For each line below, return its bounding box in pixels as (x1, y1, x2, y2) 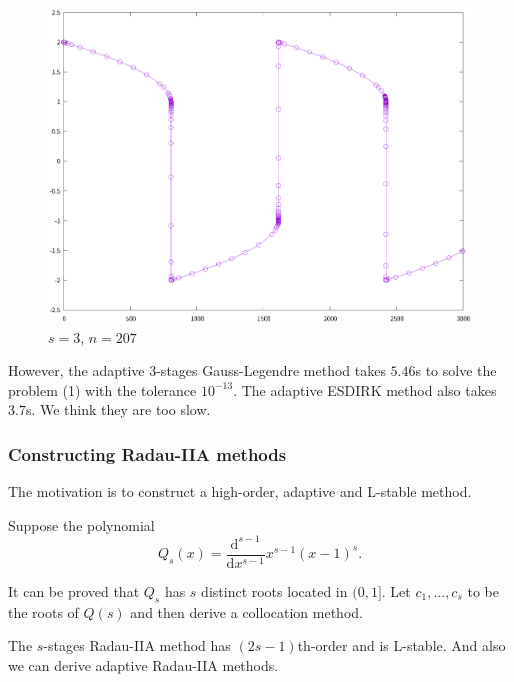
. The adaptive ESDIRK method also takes (233, 379, 497, 400)
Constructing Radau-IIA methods (8, 441, 287, 466)
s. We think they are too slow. (25, 399, 211, 420)
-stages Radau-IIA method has (43, 635, 231, 656)
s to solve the (415, 360, 497, 381)
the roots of (8, 601, 79, 622)
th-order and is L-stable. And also (297, 635, 506, 656)
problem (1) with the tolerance (8, 379, 197, 400)
